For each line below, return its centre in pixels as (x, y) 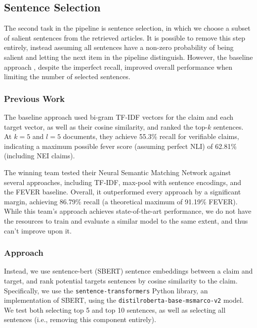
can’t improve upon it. (38, 230)
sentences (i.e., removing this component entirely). (80, 319)
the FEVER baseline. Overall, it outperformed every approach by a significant (123, 192)
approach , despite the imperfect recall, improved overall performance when (118, 67)
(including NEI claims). (40, 156)
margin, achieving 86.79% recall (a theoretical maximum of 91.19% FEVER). (121, 201)
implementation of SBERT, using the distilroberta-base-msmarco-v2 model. (124, 300)
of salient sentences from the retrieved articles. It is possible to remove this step (125, 37)
